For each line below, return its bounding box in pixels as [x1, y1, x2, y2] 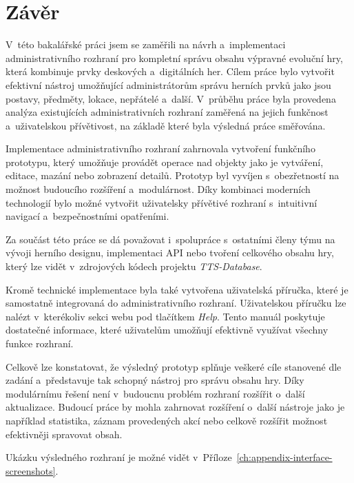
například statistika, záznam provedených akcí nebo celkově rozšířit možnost [6, 413, 328, 427]
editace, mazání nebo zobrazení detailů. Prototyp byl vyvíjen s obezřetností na [6, 168, 340, 183]
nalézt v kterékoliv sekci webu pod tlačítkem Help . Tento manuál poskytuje [6, 309, 325, 323]
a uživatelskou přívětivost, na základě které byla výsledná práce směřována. [6, 118, 326, 132]
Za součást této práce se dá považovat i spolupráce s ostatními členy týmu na [6, 232, 335, 246]
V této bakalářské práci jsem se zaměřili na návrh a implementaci [6, 37, 286, 52]
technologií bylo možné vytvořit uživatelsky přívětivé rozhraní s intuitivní [6, 195, 317, 209]
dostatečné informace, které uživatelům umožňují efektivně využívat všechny [6, 322, 329, 337]
